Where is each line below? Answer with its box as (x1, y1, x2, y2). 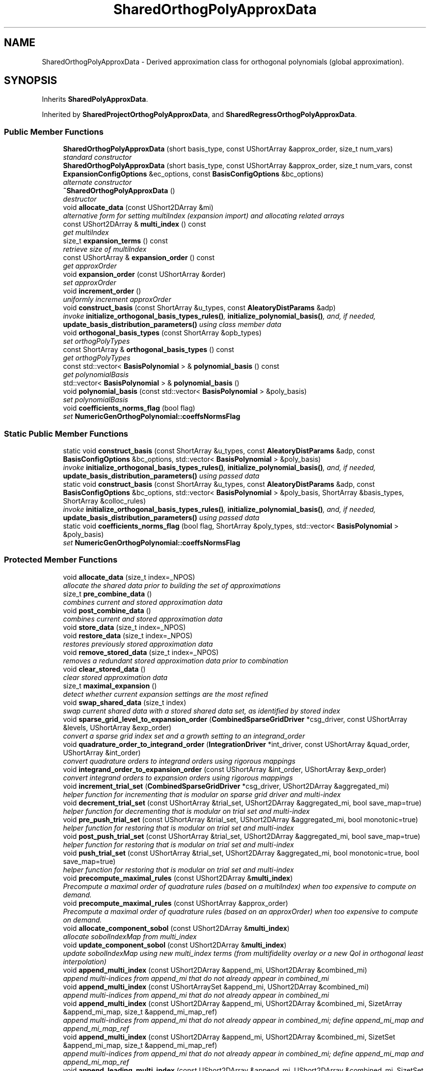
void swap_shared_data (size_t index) (63, 698, 187, 707)
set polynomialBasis (63, 395, 128, 404)
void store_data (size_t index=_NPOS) (63, 623, 186, 631)
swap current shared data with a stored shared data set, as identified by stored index (63, 706, 340, 715)
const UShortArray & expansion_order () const (63, 253, 215, 262)
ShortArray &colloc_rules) (63, 496, 146, 505)
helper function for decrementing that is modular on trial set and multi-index (63, 806, 310, 815)
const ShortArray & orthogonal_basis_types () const (63, 345, 234, 354)
